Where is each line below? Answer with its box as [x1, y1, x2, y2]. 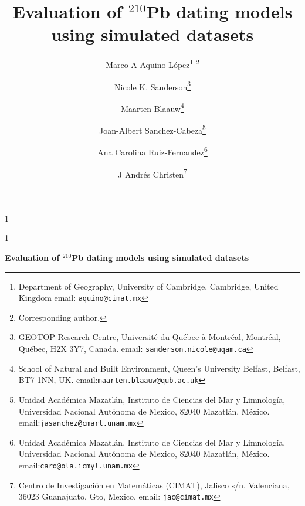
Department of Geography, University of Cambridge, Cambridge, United [18, 280, 279, 292]
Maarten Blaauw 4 [121, 100, 184, 114]
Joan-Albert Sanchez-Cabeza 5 [99, 123, 206, 136]
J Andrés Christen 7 [118, 166, 187, 180]
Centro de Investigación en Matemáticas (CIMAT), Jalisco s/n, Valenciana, [18, 478, 290, 491]
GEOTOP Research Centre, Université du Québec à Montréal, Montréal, [18, 331, 281, 343]
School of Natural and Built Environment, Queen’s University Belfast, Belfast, [18, 362, 300, 374]
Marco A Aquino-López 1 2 [106, 57, 199, 70]
